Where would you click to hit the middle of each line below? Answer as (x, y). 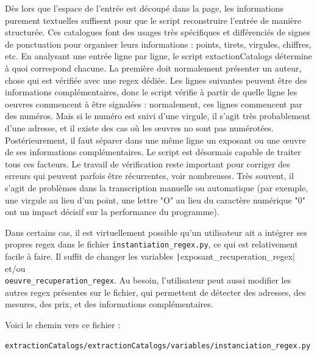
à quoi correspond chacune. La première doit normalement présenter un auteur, (153, 68)
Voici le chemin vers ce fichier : (63, 325)
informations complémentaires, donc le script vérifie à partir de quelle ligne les (151, 92)
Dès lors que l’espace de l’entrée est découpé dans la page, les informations (144, 8)
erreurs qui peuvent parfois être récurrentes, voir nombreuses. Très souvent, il (149, 176)
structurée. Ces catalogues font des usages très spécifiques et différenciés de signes (158, 32)
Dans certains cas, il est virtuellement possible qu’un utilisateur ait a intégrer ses (156, 232)
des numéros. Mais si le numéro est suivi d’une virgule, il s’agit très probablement (158, 116)
